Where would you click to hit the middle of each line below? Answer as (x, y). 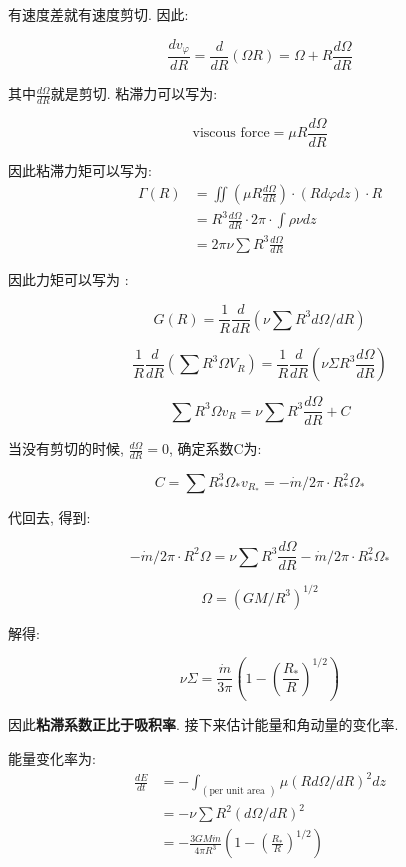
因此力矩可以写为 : (68, 279)
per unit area (237, 790)
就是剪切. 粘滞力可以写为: (134, 93)
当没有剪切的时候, (66, 448)
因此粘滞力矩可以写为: (80, 169)
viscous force (231, 133)
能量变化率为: (52, 757)
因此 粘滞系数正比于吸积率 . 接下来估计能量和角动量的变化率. (203, 724)
